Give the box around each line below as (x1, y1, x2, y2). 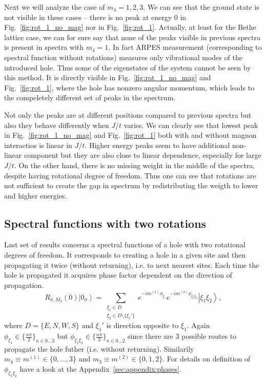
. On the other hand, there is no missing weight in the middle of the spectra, (14, 159, 255, 170)
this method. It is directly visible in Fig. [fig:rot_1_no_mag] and (4, 72, 211, 83)
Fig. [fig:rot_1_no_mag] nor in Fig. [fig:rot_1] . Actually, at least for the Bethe (4, 22, 256, 32)
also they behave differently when (4, 119, 109, 130)
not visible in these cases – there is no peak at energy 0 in (4, 11, 187, 22)
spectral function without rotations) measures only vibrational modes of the (4, 51, 242, 62)
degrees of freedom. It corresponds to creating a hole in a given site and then (4, 249, 246, 260)
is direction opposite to (106, 320, 179, 331)
